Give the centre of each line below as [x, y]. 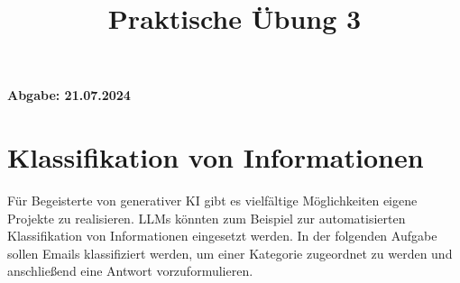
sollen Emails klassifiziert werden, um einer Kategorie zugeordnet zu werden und [230, 253]
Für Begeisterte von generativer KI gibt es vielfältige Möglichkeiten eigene [212, 201]
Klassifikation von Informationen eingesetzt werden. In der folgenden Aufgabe [222, 236]
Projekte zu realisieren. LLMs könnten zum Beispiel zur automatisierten [207, 218]
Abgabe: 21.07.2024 [69, 95]
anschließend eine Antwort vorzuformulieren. [130, 271]
